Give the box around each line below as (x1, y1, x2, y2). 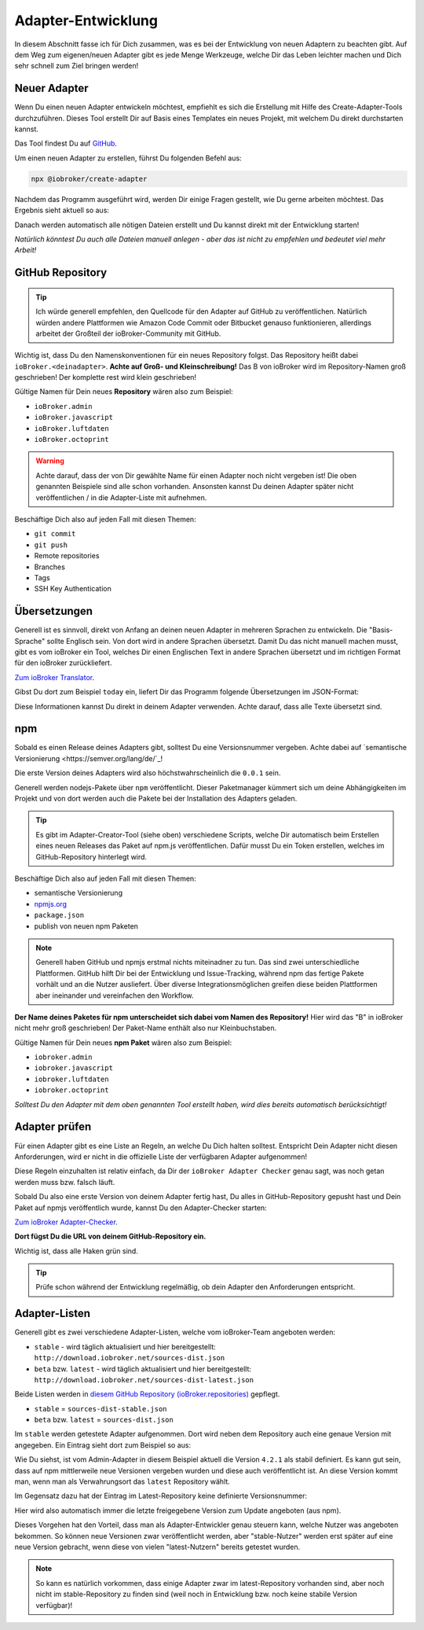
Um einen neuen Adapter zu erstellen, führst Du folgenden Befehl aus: (14, 153, 243, 163)
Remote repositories (34, 551, 100, 561)
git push (34, 540, 68, 550)
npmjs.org (34, 899, 67, 908)
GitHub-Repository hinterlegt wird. (35, 852, 148, 861)
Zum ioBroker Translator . (14, 672, 94, 682)
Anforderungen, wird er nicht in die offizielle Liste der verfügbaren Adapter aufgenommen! (14, 1152, 308, 1161)
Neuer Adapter (14, 82, 90, 95)
